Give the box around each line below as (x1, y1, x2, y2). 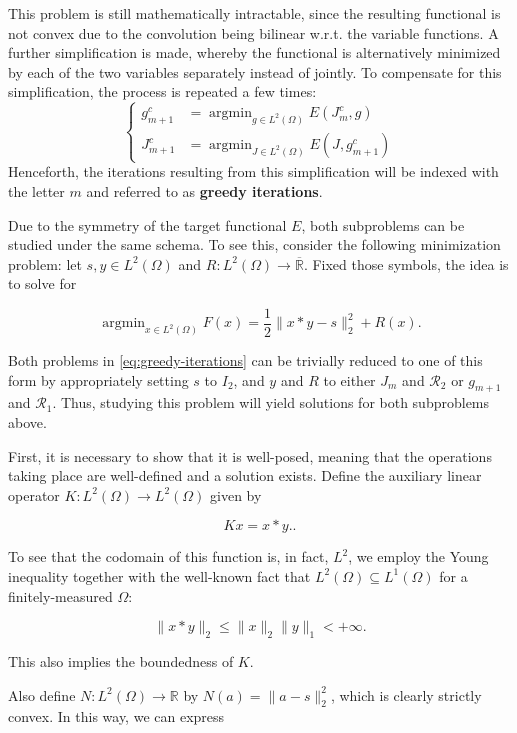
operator (8, 484, 60, 505)
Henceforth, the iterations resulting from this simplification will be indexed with (8, 161, 499, 182)
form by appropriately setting (8, 369, 189, 390)
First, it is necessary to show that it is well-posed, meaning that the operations (8, 445, 492, 466)
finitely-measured (8, 585, 113, 606)
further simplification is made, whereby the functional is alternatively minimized (8, 42, 501, 63)
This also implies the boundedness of (8, 650, 234, 671)
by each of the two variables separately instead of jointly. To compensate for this (8, 61, 502, 82)
